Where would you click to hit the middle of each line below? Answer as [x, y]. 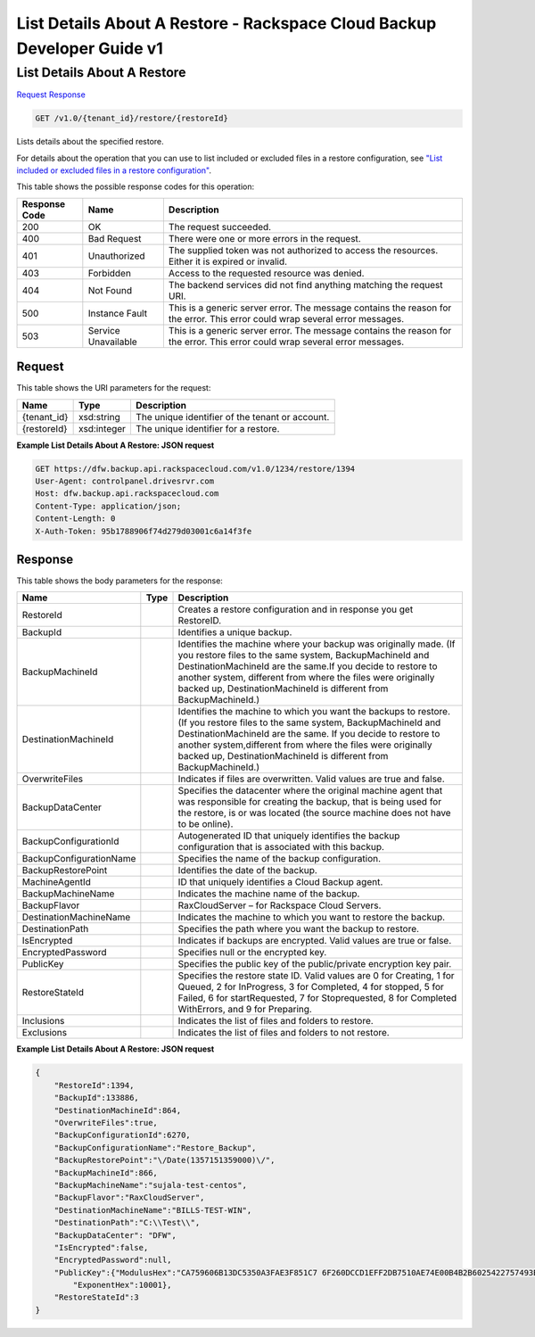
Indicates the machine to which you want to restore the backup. [312, 917]
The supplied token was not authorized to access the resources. [303, 250]
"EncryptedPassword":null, [113, 1260]
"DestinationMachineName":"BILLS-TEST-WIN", [153, 1210]
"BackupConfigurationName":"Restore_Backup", [155, 1147]
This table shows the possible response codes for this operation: [136, 186]
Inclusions [43, 1021]
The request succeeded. [220, 227]
